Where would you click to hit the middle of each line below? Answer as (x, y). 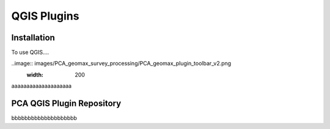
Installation (33, 38)
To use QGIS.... (30, 53)
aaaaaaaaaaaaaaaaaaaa (42, 86)
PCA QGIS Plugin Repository (66, 104)
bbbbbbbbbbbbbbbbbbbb (44, 118)
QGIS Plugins (45, 16)
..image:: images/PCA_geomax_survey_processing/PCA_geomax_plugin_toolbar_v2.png (121, 64)
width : (35, 75)
